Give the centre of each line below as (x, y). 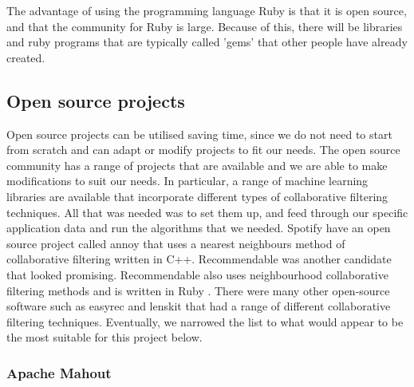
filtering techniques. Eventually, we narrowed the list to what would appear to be (205, 321)
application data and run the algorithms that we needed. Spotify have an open (199, 228)
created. (26, 57)
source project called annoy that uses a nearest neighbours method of (176, 243)
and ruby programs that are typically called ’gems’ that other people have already (207, 42)
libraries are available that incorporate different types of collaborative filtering (197, 196)
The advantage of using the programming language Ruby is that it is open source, (207, 10)
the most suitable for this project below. (104, 337)
